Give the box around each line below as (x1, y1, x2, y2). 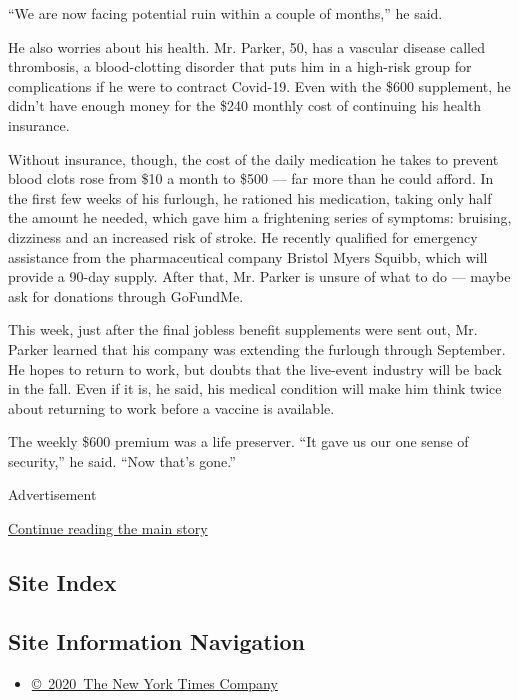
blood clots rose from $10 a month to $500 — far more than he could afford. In (8, 168, 494, 189)
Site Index (8, 567, 117, 598)
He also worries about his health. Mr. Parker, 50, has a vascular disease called (8, 36, 485, 57)
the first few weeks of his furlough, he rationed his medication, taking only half (8, 187, 492, 208)
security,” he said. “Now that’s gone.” (8, 450, 236, 471)
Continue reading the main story (8, 518, 208, 539)
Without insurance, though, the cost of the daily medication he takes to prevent (8, 148, 499, 169)
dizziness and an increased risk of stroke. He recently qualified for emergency (8, 226, 478, 247)
